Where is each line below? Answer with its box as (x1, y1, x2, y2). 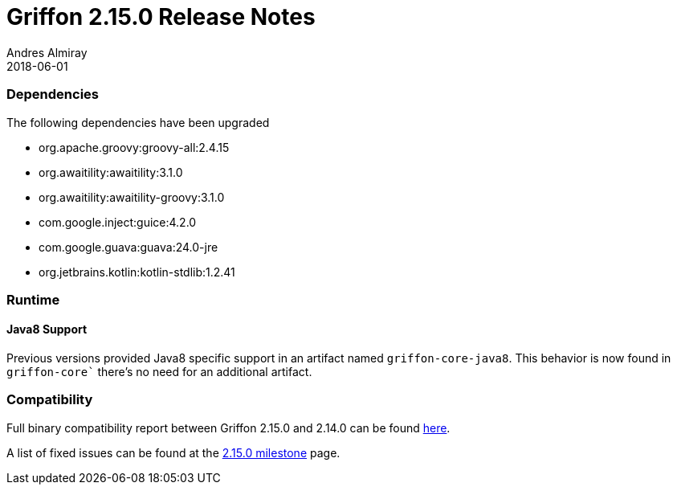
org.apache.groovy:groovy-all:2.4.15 (39, 140, 230, 154)
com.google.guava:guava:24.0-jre (39, 239, 218, 254)
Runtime (6, 291, 60, 308)
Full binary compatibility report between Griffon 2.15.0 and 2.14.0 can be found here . (6, 420, 451, 435)
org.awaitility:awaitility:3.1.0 (39, 165, 183, 179)
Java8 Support (6, 322, 88, 337)
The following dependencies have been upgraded (6, 115, 270, 129)
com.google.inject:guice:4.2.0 (39, 215, 197, 229)
